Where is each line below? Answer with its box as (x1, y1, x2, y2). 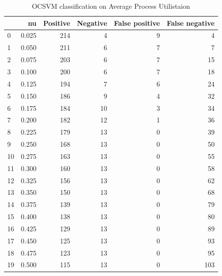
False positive (114, 17, 160, 28)
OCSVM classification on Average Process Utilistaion (32, 1, 190, 11)
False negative (167, 17, 215, 28)
